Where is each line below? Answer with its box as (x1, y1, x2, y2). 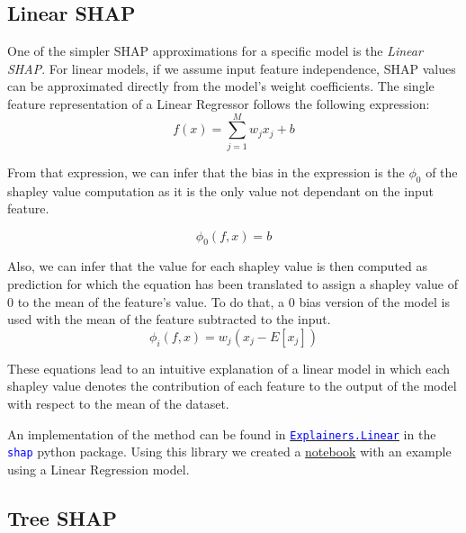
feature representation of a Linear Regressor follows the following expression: (7, 94, 430, 113)
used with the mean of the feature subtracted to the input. (7, 310, 331, 329)
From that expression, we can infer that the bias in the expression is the (7, 162, 405, 181)
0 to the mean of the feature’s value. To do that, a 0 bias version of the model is (7, 292, 450, 311)
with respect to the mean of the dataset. (7, 394, 229, 413)
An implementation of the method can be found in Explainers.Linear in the (7, 424, 436, 443)
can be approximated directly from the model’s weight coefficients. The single (7, 77, 435, 95)
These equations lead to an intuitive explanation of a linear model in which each (7, 358, 451, 377)
